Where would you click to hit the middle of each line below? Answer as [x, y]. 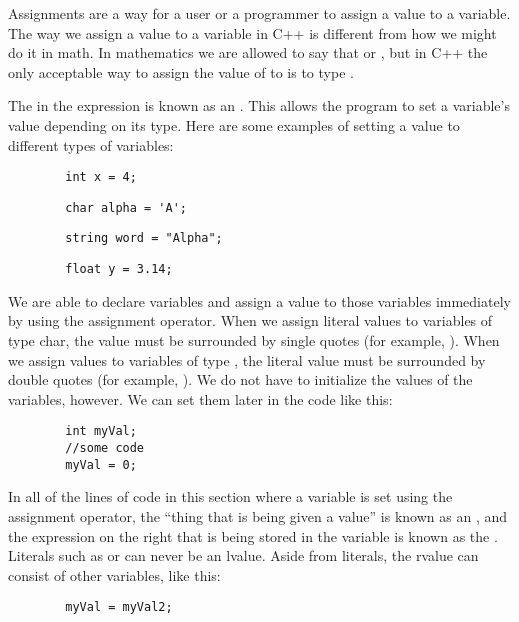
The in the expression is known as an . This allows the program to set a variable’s [259, 105]
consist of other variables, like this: [114, 574]
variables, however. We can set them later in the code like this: [200, 398]
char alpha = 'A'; [126, 207]
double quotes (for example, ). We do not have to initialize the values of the [240, 379]
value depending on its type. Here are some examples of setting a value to [234, 124]
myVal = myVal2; [119, 607]
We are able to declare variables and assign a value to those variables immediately [259, 300]
